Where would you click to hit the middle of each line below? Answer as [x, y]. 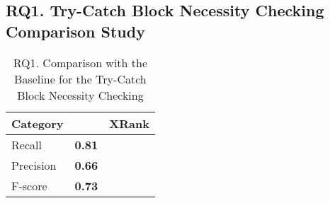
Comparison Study [75, 31]
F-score [29, 185]
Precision [34, 165]
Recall [27, 144]
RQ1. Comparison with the [80, 62]
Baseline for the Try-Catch [80, 79]
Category [38, 123]
